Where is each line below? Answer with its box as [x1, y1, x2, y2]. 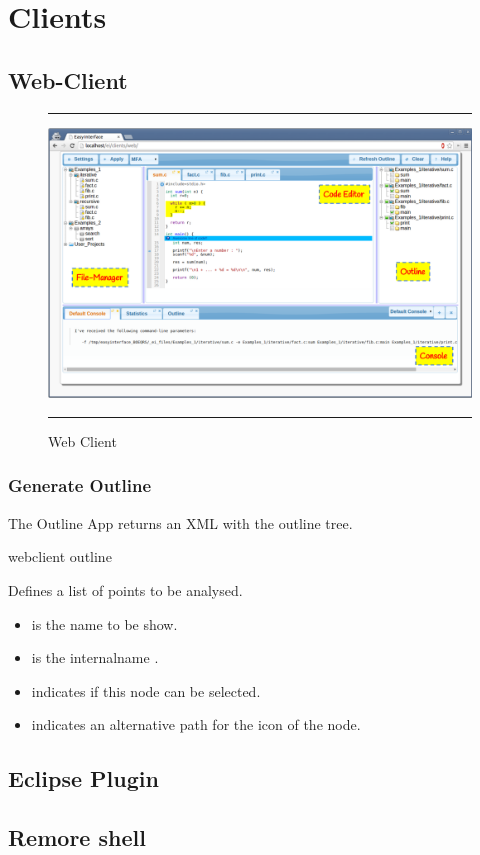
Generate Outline [8, 473, 151, 498]
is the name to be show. [31, 613, 178, 634]
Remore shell [8, 822, 146, 853]
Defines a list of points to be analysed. [8, 579, 243, 600]
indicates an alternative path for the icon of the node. [31, 714, 361, 735]
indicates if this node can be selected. [31, 680, 261, 701]
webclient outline [8, 546, 112, 567]
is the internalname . [31, 647, 159, 668]
